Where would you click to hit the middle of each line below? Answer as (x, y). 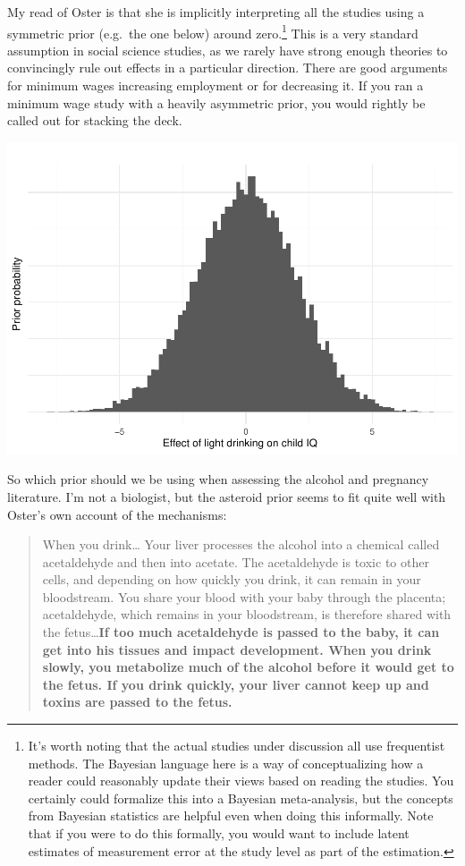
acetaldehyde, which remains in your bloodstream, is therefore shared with (247, 614)
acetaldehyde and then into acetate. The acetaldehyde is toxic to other (236, 561)
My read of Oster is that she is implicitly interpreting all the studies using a (216, 12)
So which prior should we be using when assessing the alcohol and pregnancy (218, 479)
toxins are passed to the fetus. (137, 702)
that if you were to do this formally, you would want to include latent (219, 833)
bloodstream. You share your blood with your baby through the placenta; (244, 596)
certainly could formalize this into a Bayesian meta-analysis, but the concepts (241, 798)
